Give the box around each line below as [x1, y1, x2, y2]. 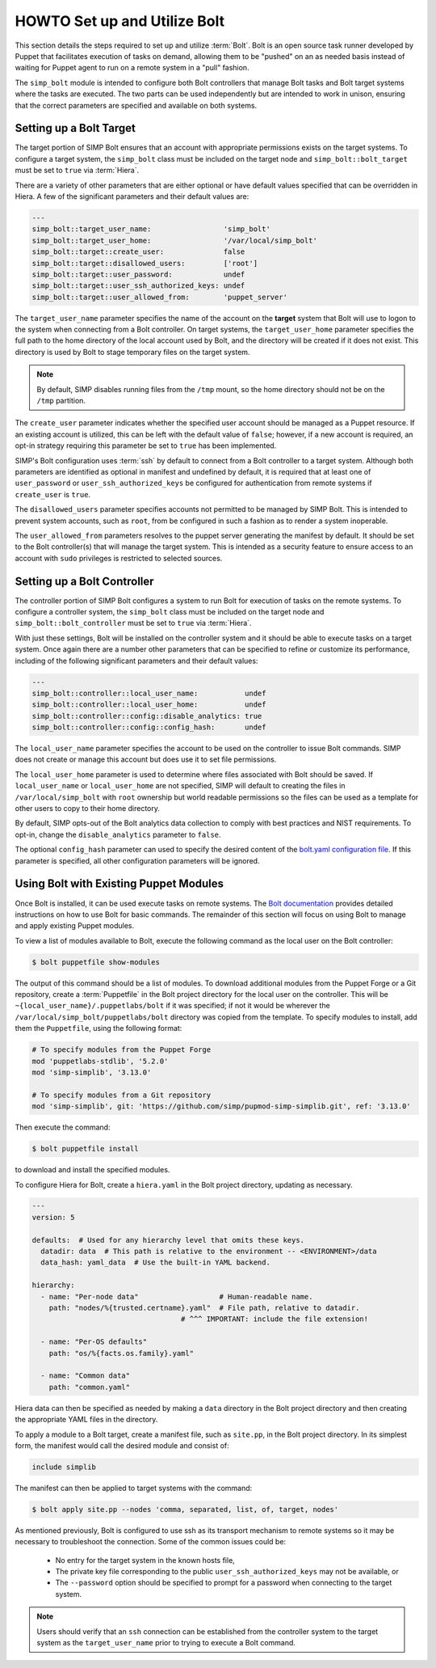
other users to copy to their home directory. [15, 804, 161, 813]
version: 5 [31, 1213, 75, 1222]
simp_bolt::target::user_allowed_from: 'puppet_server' [31, 292, 288, 302]
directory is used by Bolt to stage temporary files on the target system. [15, 347, 250, 357]
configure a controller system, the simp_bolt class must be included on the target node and [15, 607, 325, 616]
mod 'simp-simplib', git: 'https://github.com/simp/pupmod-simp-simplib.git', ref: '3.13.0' [31, 1102, 411, 1111]
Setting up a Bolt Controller [15, 574, 154, 588]
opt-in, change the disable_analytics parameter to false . [15, 830, 221, 839]
